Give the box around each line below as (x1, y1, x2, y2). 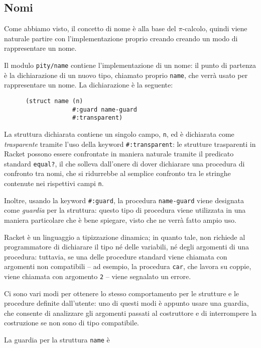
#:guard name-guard (72, 106, 137, 113)
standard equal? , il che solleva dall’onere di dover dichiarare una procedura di (4, 158, 245, 168)
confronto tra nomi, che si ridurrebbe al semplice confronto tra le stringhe (4, 168, 231, 179)
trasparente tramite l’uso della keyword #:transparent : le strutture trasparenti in (4, 138, 256, 149)
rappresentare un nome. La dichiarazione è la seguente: (4, 79, 173, 90)
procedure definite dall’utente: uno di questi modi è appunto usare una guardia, (4, 298, 249, 308)
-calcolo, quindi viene (182, 23, 247, 34)
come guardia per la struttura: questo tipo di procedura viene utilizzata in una (4, 205, 246, 215)
